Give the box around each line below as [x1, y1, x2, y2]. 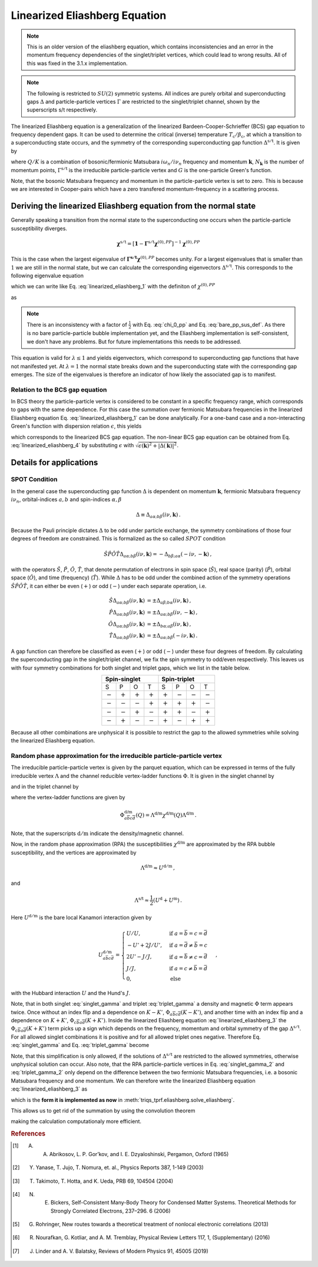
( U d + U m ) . [153, 896, 183, 904]
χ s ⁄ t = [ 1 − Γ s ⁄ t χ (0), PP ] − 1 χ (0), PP [117, 239, 200, 247]
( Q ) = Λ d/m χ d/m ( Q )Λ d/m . [135, 811, 197, 819]
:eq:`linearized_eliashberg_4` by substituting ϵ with [11, 441, 134, 448]
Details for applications [11, 457, 98, 467]
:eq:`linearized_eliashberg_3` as [11, 1085, 88, 1092]
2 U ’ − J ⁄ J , [126, 953, 152, 960]
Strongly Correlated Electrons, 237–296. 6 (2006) [50, 1207, 171, 1215]
